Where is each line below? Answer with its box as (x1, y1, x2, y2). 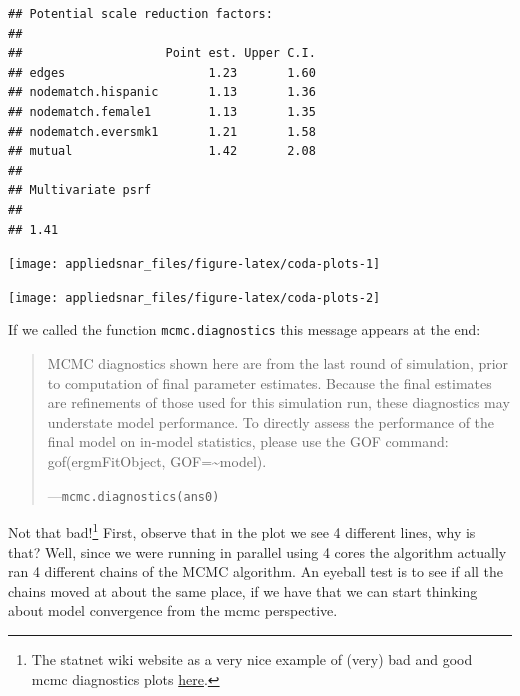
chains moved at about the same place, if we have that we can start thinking (8, 580, 478, 601)
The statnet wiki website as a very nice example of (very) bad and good (31, 648, 473, 669)
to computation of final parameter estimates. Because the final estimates (47, 372, 492, 393)
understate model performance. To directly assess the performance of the (47, 411, 495, 432)
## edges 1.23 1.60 (8, 65, 316, 80)
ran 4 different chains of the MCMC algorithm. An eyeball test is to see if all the (8, 561, 504, 582)
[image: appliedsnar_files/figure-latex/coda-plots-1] (8, 257, 381, 272)
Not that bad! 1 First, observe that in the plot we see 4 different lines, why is (8, 519, 476, 542)
